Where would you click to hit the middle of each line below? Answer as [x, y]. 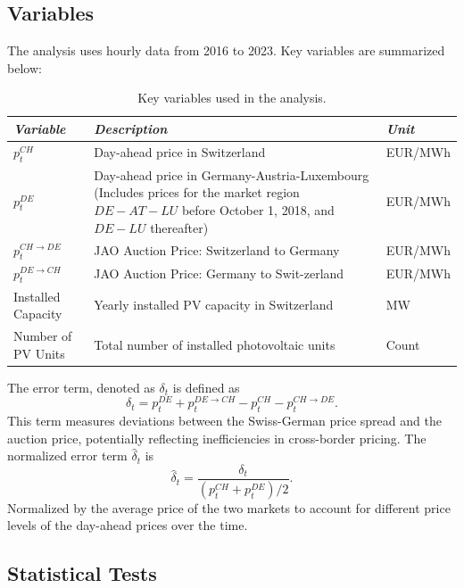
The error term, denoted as [81, 387]
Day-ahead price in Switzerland [180, 152]
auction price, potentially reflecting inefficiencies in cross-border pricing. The [217, 438]
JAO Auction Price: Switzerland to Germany [217, 250]
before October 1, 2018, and [258, 210]
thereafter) [179, 227]
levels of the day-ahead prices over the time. [128, 525]
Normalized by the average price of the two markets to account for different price [229, 507]
